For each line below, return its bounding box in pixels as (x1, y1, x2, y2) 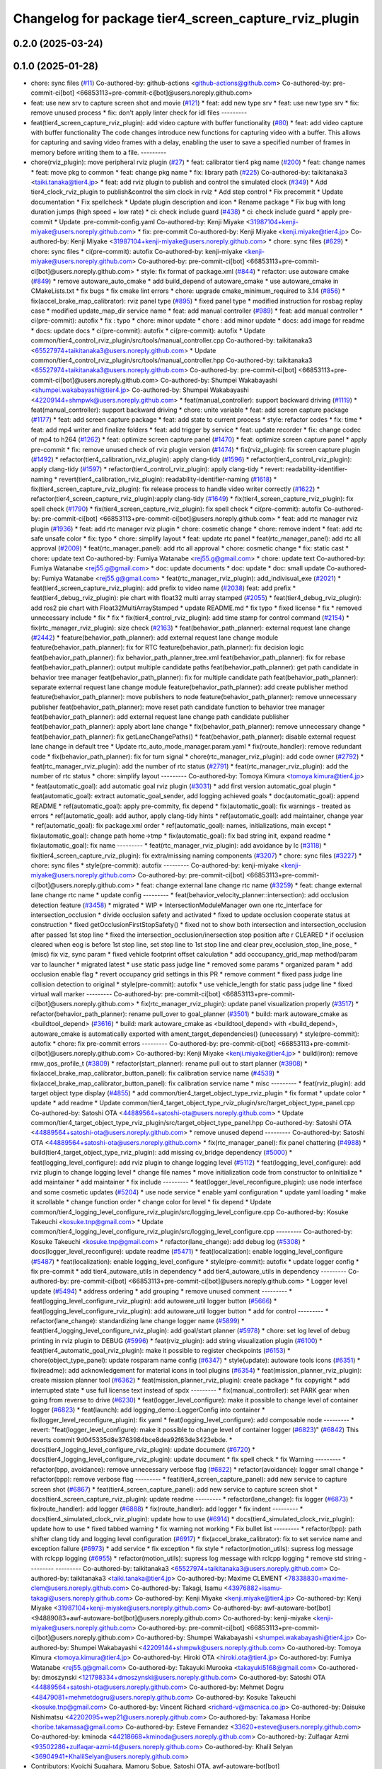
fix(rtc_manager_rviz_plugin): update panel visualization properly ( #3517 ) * (140, 1000, 359, 1008)
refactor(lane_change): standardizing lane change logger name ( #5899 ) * (30, 1316, 245, 1325)
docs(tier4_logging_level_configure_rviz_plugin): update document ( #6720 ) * (30, 1445, 255, 1453)
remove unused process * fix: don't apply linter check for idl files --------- (30, 108, 248, 117)
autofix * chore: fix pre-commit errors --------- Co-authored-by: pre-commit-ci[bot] (30, 1039, 276, 1047)
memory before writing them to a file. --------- (30, 148, 167, 156)
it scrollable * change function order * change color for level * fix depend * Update (30, 1198, 272, 1206)
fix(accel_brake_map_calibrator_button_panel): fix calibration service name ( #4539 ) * (30, 1069, 279, 1078)
